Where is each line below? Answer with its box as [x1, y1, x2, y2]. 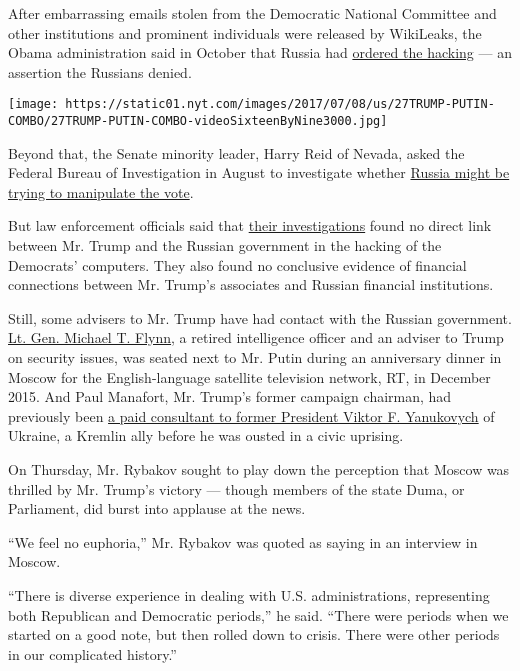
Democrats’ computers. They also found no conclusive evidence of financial [8, 254, 467, 275]
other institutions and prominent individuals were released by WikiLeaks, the [8, 22, 482, 43]
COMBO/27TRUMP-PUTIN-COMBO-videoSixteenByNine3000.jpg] [8, 114, 388, 129]
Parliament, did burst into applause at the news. [8, 498, 306, 519]
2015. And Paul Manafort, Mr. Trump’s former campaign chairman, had [8, 386, 452, 407]
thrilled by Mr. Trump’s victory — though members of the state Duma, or [8, 478, 465, 499]
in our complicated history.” [8, 643, 177, 664]
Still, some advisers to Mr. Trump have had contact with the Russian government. [8, 307, 512, 328]
